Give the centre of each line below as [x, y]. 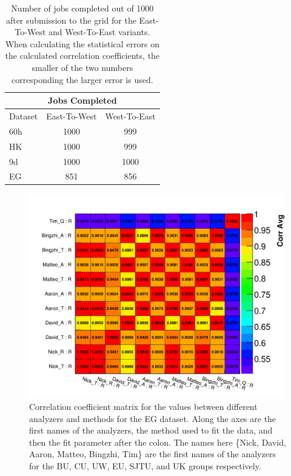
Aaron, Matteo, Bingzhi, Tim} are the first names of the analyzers [152, 454]
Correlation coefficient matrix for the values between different [143, 407]
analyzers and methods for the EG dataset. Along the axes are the [153, 418]
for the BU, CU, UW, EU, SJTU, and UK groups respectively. [145, 466]
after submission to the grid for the [71, 20]
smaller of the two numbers [82, 67]
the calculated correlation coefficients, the [82, 55]
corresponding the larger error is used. [82, 79]
